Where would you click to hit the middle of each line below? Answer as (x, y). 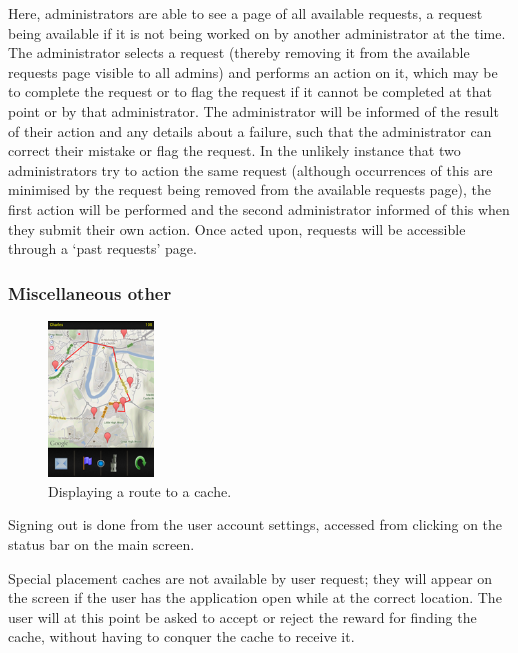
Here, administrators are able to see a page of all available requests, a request (245, 13)
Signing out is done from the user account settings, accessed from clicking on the (255, 524)
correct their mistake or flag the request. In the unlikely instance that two (234, 150)
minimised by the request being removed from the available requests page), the (250, 189)
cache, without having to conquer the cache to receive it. (181, 636)
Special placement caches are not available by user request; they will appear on (250, 577)
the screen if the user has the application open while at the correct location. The (255, 597)
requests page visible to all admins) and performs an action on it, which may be (253, 71)
